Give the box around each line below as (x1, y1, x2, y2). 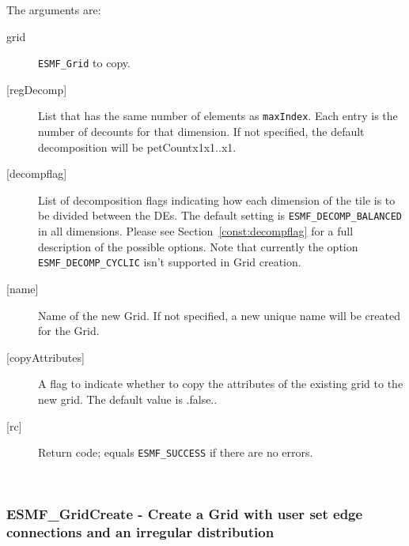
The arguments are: (6, 2, 101, 17)
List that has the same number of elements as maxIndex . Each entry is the (38, 107, 398, 124)
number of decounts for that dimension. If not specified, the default (38, 123, 365, 140)
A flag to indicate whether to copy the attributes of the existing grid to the (38, 375, 403, 392)
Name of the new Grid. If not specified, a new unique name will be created (38, 307, 400, 323)
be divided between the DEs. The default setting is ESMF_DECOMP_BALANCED (38, 207, 402, 224)
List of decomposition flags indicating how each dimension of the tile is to (38, 191, 396, 208)
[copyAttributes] (6, 348, 85, 365)
